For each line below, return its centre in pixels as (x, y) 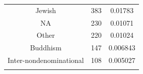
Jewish (46, 10)
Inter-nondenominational (46, 60)
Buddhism (46, 48)
